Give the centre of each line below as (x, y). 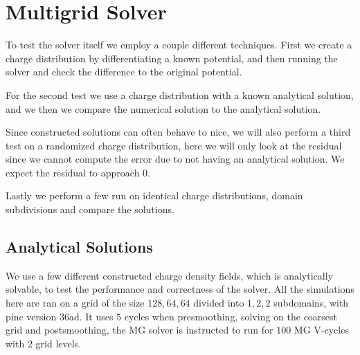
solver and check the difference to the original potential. (124, 72)
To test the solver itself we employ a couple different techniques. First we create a (179, 45)
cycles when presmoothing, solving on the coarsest (231, 316)
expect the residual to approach (73, 172)
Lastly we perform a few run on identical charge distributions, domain (154, 195)
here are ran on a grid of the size (75, 303)
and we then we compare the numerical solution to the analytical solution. (163, 108)
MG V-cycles (321, 330)
